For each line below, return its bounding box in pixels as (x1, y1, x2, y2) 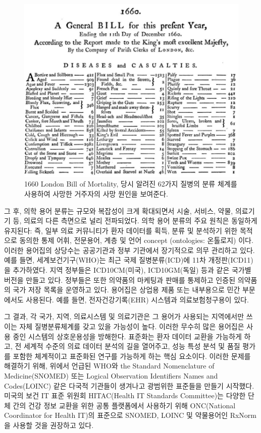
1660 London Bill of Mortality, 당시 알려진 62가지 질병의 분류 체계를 (24, 178, 237, 189)
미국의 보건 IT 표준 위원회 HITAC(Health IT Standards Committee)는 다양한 (4, 390, 246, 401)
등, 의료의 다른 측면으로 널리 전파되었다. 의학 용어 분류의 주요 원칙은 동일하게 (13, 215, 257, 226)
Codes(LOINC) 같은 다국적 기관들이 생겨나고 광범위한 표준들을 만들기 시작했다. (4, 380, 254, 391)
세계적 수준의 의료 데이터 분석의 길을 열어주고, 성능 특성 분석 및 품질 (23, 341, 240, 351)
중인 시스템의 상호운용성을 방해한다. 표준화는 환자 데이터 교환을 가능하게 (13, 331, 242, 341)
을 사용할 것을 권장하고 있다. (4, 419, 94, 430)
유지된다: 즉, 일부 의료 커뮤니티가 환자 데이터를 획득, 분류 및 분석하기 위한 (4, 225, 238, 235)
